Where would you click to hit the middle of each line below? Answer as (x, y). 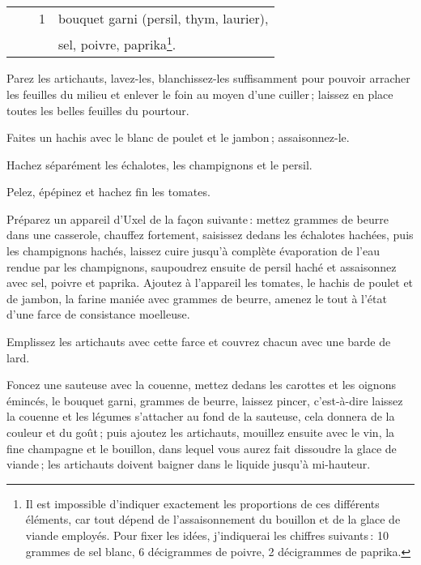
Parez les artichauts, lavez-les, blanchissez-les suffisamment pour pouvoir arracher (208, 78)
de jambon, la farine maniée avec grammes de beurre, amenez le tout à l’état (197, 298)
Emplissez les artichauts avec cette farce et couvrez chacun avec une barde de (199, 342)
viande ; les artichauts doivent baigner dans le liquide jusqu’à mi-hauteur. (189, 464)
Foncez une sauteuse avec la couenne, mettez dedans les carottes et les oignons (201, 385)
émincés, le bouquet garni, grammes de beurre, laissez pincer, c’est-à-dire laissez (205, 400)
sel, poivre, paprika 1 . (117, 43)
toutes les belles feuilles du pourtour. (98, 110)
